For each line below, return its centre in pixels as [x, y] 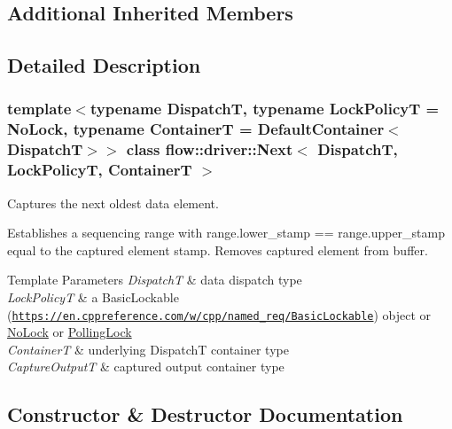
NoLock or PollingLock [70, 332]
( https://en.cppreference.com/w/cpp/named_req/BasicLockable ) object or [219, 314]
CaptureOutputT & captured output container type [146, 367]
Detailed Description [104, 65]
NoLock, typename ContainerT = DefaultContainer [196, 129]
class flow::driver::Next [210, 149]
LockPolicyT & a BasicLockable [93, 296]
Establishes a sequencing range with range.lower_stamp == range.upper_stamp [226, 233]
